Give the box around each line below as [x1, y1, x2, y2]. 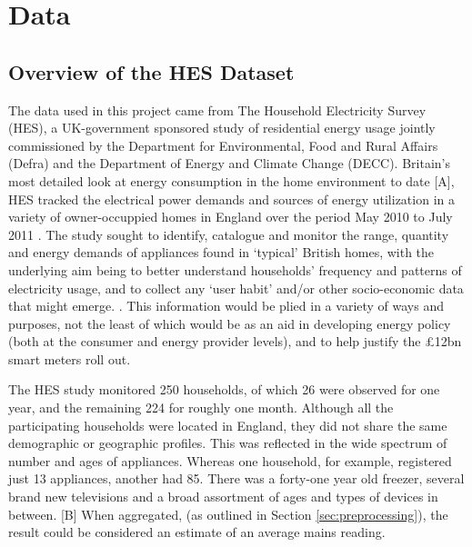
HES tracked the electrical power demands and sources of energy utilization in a [8, 189, 455, 208]
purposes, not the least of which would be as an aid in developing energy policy [8, 313, 451, 333]
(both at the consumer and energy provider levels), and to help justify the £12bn [8, 332, 462, 351]
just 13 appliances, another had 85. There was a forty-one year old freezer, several [8, 469, 465, 488]
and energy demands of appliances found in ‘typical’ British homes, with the [8, 243, 435, 262]
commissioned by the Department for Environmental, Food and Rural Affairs [8, 135, 438, 154]
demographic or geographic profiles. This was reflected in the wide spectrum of [8, 433, 447, 453]
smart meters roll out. [8, 349, 131, 368]
